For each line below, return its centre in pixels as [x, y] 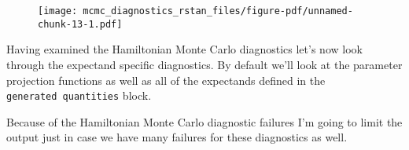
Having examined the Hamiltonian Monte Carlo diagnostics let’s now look [184, 49]
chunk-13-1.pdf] [80, 24]
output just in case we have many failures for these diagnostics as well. [177, 137]
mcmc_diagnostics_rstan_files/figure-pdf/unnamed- [218, 11]
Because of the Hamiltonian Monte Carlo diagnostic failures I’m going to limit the [204, 121]
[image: [58, 11]
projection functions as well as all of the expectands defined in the [166, 80]
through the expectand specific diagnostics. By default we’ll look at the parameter [204, 64]
